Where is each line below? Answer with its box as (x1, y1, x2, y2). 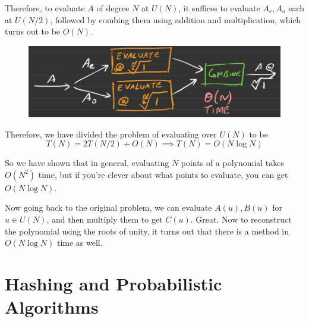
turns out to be (5, 25, 61, 37)
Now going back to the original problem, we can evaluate (5, 201, 212, 214)
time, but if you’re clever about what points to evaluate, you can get (38, 168, 288, 180)
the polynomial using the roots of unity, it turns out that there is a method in (5, 224, 289, 237)
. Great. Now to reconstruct (190, 212, 292, 225)
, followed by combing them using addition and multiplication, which (50, 13, 301, 26)
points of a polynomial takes (181, 157, 285, 169)
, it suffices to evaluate (178, 2, 260, 14)
